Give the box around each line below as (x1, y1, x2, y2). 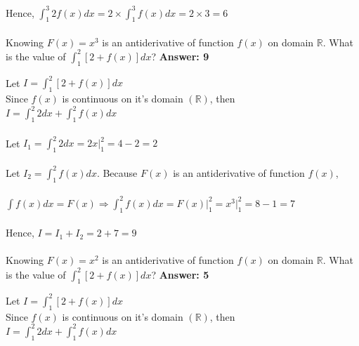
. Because (96, 165, 138, 180)
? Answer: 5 (151, 267, 209, 281)
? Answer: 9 (151, 48, 209, 63)
